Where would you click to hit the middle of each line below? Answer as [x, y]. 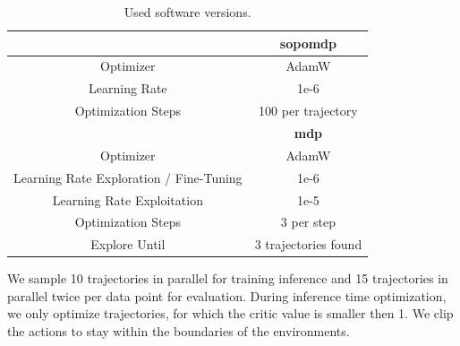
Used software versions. [187, 12]
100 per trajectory [308, 111]
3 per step [308, 222]
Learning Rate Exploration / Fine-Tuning [128, 177]
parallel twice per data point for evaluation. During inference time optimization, [227, 295]
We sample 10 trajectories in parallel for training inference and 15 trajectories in [228, 278]
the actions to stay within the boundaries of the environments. [179, 331]
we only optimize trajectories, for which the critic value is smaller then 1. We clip [230, 313]
